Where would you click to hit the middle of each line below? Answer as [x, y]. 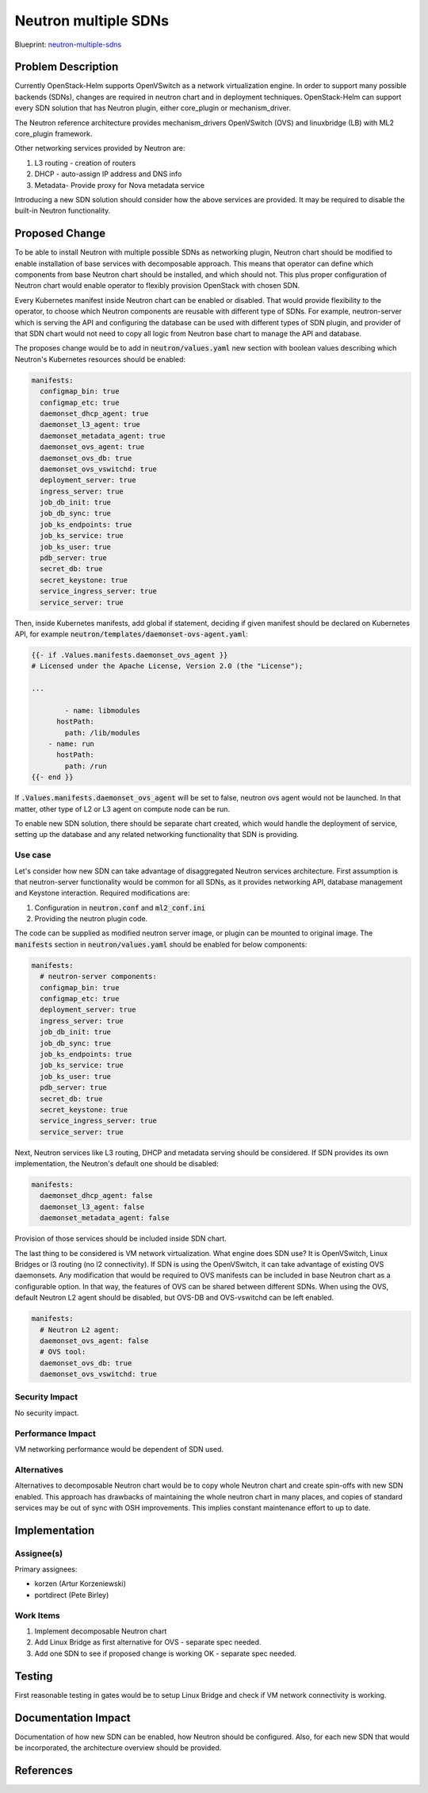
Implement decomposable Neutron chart [101, 1631]
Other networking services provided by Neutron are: [100, 148]
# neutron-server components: [99, 977]
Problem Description [67, 67]
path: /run [86, 766]
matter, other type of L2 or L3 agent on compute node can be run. [122, 808]
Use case [33, 855]
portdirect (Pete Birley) [72, 1595]
